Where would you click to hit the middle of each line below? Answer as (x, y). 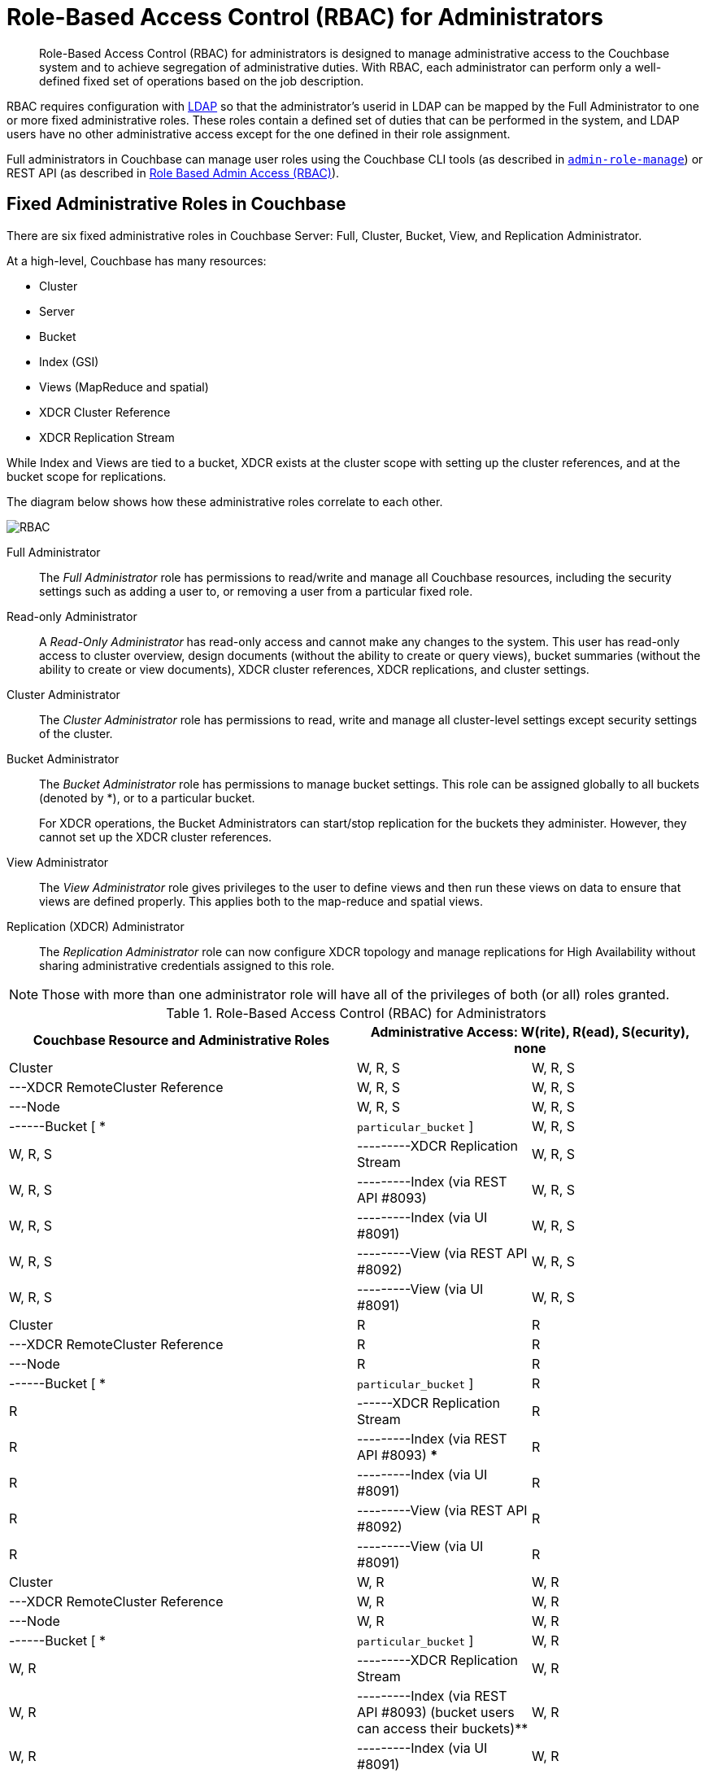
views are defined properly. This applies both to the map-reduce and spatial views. (261, 901)
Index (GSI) (69, 361)
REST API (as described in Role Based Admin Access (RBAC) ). (173, 173)
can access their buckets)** (443, 1728)
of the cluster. (76, 733)
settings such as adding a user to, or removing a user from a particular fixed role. (256, 591)
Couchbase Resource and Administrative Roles (181, 1040)
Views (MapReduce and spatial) (124, 387)
